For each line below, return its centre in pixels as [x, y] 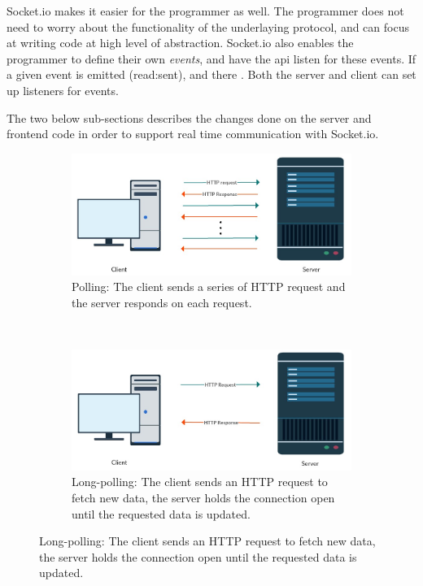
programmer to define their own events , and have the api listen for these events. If [211, 58]
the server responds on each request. [162, 302]
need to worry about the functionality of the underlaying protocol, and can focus [208, 26]
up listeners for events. [63, 90]
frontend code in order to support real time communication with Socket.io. [193, 134]
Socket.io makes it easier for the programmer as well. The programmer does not [205, 11]
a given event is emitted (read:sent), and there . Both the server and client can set [211, 74]
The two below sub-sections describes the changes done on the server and [189, 117]
